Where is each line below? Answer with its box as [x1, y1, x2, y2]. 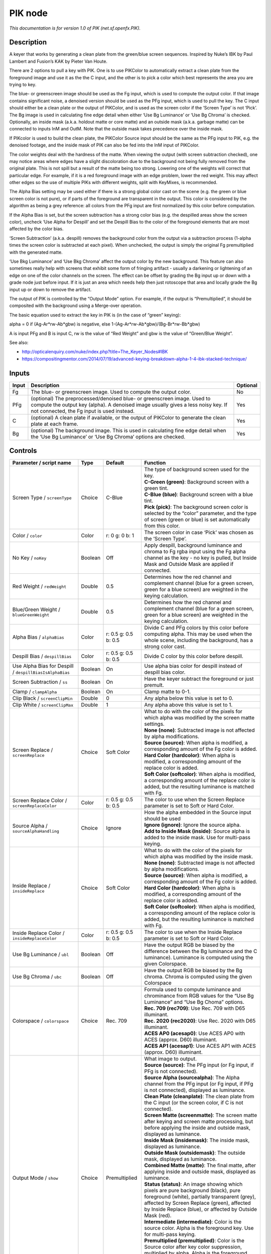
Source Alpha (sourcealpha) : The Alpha [144, 1074, 240, 1081]
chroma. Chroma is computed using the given [144, 973, 252, 980]
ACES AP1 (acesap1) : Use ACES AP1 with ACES [144, 1042, 256, 1049]
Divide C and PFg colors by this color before [144, 624, 248, 632]
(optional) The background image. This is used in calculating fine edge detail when [31, 427, 226, 434]
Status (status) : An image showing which [144, 1181, 243, 1188]
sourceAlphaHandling [12, 828, 60, 834]
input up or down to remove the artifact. [9, 286, 92, 292]
